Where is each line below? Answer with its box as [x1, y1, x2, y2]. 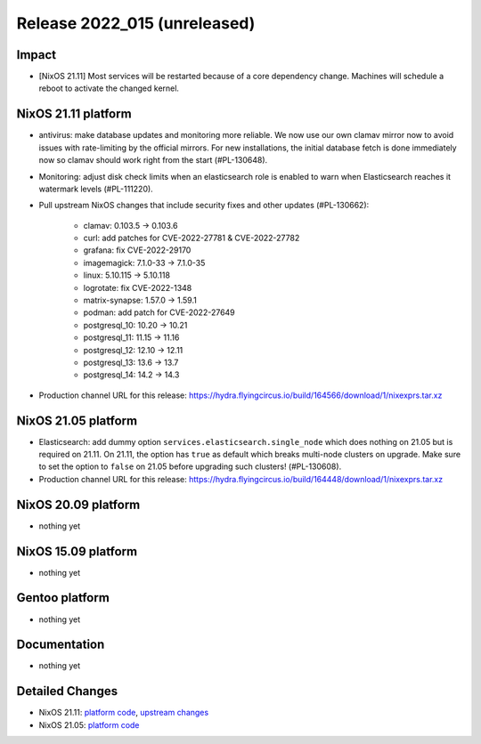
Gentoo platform [16, 590, 110, 605]
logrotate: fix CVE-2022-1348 [83, 282, 192, 293]
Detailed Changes [16, 683, 118, 699]
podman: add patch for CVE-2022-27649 [83, 307, 235, 318]
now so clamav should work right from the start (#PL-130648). [38, 155, 268, 166]
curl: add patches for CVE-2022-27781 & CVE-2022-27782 [83, 232, 300, 244]
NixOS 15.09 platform [16, 544, 138, 559]
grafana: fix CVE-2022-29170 [83, 245, 192, 255]
